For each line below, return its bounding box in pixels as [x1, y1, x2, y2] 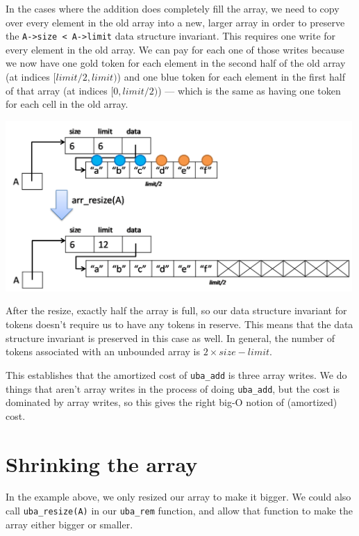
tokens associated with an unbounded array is [6, 344, 201, 359]
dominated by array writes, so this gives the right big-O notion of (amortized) [6, 395, 337, 409]
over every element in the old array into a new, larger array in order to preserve [6, 15, 345, 29]
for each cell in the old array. [6, 97, 128, 111]
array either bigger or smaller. [6, 517, 133, 531]
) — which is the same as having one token [158, 83, 341, 97]
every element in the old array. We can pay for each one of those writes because [6, 42, 344, 56]
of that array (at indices [6, 83, 108, 97]
